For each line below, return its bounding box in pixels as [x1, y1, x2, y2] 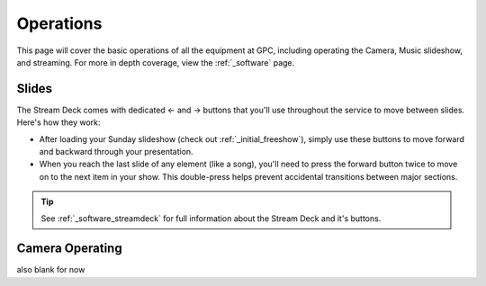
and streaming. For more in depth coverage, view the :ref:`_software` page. [16, 57, 295, 67]
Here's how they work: [16, 117, 101, 128]
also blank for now [16, 264, 85, 275]
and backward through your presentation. [39, 147, 193, 157]
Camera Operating [16, 241, 122, 256]
